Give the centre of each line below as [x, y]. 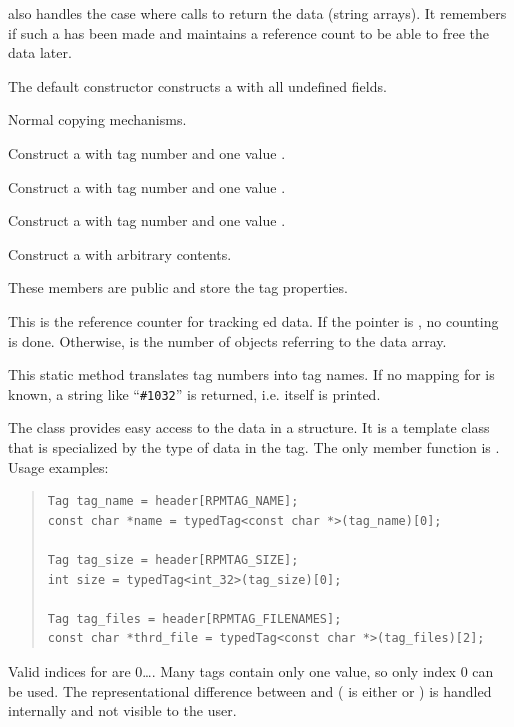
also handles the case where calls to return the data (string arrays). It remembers [257, 13]
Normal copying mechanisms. [97, 119]
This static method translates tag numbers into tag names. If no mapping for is [251, 374]
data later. [40, 52]
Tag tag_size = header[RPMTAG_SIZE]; [173, 559]
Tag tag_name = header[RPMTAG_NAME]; [173, 501]
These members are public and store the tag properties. [178, 287]
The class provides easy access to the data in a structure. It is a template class [249, 427]
